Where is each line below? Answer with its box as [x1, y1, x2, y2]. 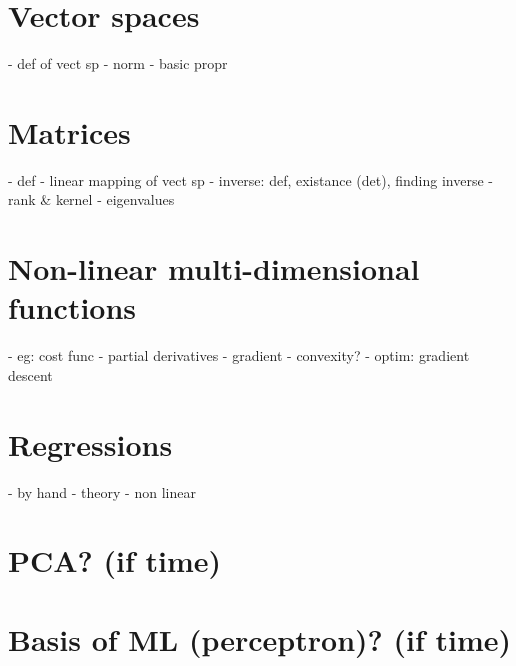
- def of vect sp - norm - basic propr [8, 53, 228, 74]
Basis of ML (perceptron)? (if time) [8, 618, 512, 659]
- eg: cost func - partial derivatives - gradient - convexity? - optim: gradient [8, 345, 470, 366]
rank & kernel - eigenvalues [8, 189, 175, 210]
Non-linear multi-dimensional [8, 248, 420, 289]
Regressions [8, 423, 173, 464]
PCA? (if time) [8, 540, 222, 581]
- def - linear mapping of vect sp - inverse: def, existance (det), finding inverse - [8, 169, 493, 190]
